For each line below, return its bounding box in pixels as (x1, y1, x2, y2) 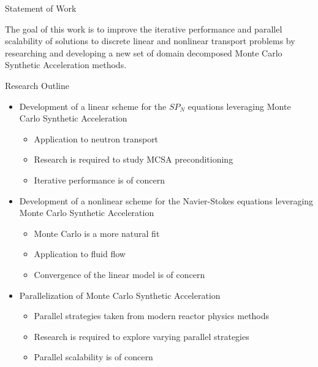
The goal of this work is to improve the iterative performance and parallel (5, 22, 282, 35)
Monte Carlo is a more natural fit (34, 226, 160, 239)
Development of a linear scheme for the (19, 99, 167, 112)
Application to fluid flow (34, 247, 126, 260)
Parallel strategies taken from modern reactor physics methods (34, 309, 270, 322)
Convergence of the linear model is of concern (34, 268, 205, 280)
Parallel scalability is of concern (34, 350, 153, 363)
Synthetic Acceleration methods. (5, 58, 127, 71)
